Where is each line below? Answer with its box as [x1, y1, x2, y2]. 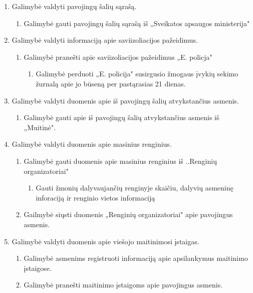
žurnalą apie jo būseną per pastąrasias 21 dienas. [36, 78, 186, 88]
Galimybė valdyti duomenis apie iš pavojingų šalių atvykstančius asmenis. [12, 95, 239, 106]
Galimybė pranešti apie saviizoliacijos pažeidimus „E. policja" [24, 51, 212, 62]
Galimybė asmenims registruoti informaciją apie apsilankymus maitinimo [24, 253, 248, 263]
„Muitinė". [24, 122, 56, 132]
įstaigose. [24, 262, 52, 273]
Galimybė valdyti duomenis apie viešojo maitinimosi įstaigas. [12, 236, 199, 246]
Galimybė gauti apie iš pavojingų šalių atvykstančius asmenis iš [24, 112, 219, 123]
